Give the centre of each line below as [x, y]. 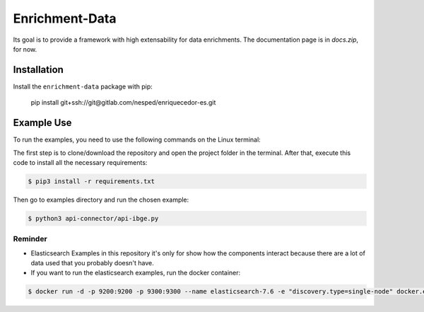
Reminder [30, 239]
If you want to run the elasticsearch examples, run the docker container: [136, 273]
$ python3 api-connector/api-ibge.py [93, 218]
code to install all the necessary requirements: [80, 162]
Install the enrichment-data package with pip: [83, 86]
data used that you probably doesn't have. [93, 263]
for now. [25, 49]
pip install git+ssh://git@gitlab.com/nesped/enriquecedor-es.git [123, 103]
